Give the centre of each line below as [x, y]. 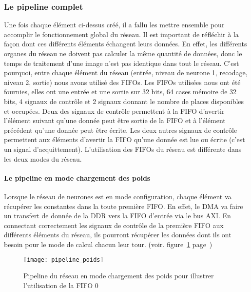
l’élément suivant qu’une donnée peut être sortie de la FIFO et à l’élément [115, 120]
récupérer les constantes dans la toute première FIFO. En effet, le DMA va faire [124, 206]
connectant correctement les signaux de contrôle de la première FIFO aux [114, 225]
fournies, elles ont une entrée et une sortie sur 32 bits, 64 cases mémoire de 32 [120, 92]
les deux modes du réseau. [43, 158]
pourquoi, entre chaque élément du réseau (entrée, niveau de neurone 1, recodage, [126, 73]
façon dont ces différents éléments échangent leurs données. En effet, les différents [125, 44]
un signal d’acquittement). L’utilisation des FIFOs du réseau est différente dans [123, 149]
